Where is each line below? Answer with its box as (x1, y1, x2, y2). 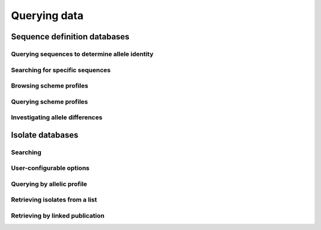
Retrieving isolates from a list (11, 195, 97, 204)
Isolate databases (11, 130, 78, 140)
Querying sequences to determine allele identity (11, 49, 154, 58)
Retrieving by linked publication (11, 212, 105, 220)
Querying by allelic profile (11, 179, 87, 188)
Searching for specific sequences (11, 66, 111, 74)
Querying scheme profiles (11, 97, 89, 105)
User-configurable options (11, 164, 90, 172)
